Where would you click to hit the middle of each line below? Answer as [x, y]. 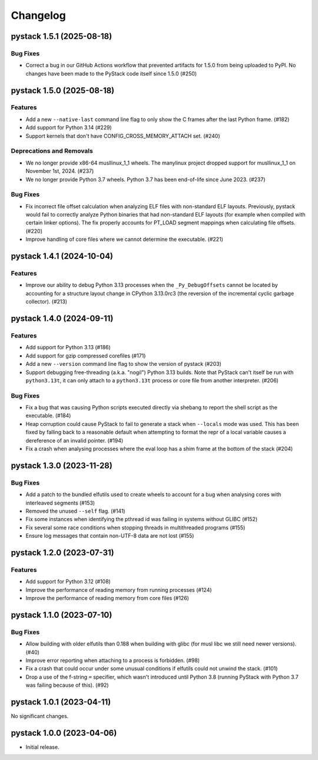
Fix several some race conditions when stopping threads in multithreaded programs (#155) [135, 528]
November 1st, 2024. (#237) [60, 171]
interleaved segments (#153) [60, 503]
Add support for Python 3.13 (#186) [68, 348]
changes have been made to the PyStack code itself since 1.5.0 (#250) [111, 73]
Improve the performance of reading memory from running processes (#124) [119, 589]
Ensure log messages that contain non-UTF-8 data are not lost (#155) [110, 536]
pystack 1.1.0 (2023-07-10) [62, 615]
